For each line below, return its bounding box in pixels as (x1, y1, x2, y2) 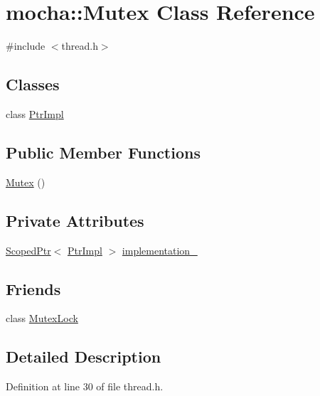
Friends (6, 277, 61, 299)
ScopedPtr (6, 242, 51, 257)
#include (6, 38, 46, 53)
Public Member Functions (6, 141, 201, 163)
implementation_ (122, 242, 198, 257)
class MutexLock (6, 311, 78, 326)
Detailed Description (6, 346, 161, 368)
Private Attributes (6, 209, 144, 231)
